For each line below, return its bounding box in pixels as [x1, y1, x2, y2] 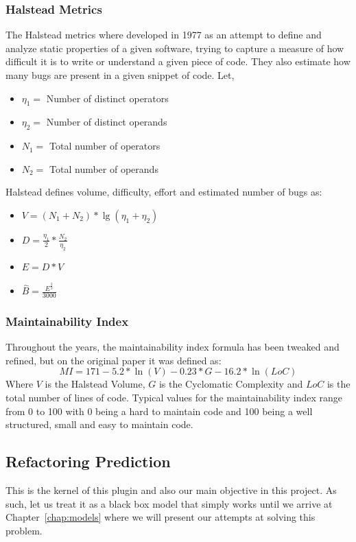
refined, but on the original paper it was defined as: [5, 353, 222, 367]
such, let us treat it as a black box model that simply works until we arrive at [5, 496, 333, 510]
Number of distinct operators [46, 91, 169, 105]
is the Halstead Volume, [45, 377, 145, 391]
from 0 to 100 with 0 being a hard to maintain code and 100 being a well [5, 403, 313, 418]
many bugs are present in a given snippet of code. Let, [5, 68, 235, 82]
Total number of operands [49, 161, 158, 176]
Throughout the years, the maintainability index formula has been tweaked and [5, 340, 340, 354]
